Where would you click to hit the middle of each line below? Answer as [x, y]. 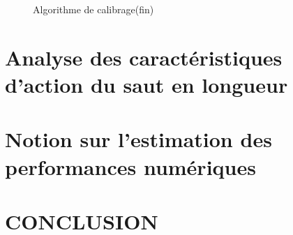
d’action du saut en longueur [146, 84]
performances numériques [130, 166]
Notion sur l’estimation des [138, 139]
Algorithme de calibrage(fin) [93, 9]
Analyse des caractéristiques [144, 57]
